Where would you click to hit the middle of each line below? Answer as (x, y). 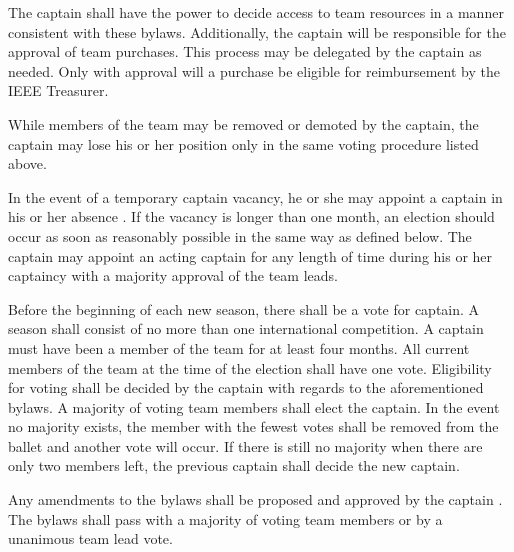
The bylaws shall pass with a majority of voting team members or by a (225, 518)
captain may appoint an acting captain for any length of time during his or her (250, 255)
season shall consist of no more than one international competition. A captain (246, 328)
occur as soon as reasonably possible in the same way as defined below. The (240, 235)
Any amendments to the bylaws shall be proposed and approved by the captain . (255, 499)
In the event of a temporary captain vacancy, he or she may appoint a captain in (255, 196)
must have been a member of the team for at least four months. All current (239, 347)
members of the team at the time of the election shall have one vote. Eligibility (250, 367)
